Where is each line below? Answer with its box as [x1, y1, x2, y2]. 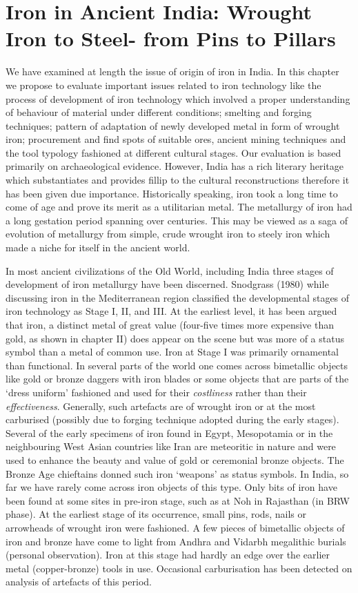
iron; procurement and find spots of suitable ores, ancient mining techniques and [6, 132, 346, 146]
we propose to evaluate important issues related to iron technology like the [6, 77, 321, 92]
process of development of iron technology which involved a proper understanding [6, 91, 350, 106]
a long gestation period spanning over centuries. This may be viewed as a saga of [6, 213, 348, 227]
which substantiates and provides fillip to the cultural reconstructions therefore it [6, 173, 350, 187]
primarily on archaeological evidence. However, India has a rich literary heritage [6, 159, 344, 173]
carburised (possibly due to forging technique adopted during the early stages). [6, 412, 339, 427]
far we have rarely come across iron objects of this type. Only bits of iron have [6, 480, 337, 494]
